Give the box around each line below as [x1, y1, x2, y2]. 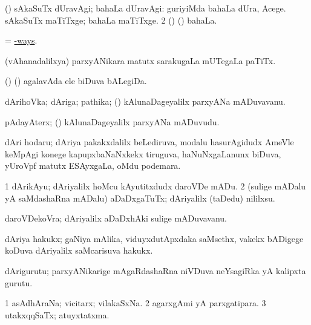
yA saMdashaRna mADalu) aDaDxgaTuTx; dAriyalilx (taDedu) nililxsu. [5, 191, 275, 204]
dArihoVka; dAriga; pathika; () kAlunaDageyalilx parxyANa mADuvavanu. [5, 94, 286, 107]
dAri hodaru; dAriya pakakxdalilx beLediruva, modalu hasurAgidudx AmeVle [5, 136, 294, 148]
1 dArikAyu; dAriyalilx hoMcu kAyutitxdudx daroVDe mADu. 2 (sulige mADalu [5, 179, 306, 192]
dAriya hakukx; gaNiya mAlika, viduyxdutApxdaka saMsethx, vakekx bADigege [5, 232, 304, 245]
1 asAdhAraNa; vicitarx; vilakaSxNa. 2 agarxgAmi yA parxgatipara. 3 [5, 297, 266, 309]
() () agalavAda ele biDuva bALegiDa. [5, 74, 147, 87]
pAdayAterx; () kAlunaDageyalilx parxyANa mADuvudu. [5, 115, 220, 128]
